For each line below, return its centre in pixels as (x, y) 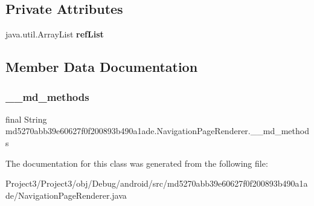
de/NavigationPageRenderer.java (66, 195)
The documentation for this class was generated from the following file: (137, 163)
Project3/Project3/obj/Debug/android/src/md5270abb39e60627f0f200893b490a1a (157, 183)
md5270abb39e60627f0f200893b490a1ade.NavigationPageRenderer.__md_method (157, 131)
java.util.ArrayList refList (55, 34)
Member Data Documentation (102, 67)
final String (26, 119)
